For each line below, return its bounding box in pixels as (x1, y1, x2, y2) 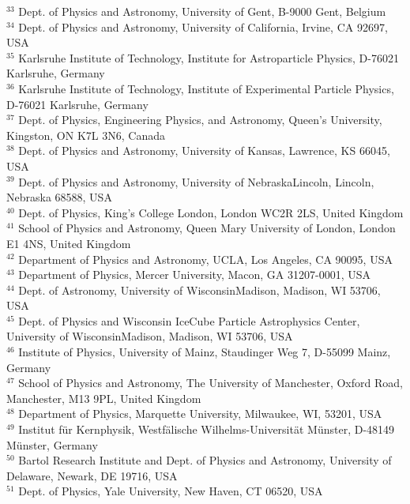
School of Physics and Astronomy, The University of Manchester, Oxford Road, (18, 374, 403, 391)
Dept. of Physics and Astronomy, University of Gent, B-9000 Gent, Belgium (18, 3, 386, 19)
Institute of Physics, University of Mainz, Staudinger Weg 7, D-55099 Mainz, (18, 344, 391, 360)
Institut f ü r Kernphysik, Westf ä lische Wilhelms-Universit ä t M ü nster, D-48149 (18, 421, 395, 438)
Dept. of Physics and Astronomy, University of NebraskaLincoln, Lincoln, (18, 173, 374, 190)
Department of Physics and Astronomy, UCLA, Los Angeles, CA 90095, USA (18, 250, 393, 267)
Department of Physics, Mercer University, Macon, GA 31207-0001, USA (18, 266, 371, 283)
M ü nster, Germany (6, 436, 98, 453)
